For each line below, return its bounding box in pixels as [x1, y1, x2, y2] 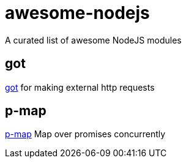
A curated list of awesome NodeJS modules [5, 34, 182, 45]
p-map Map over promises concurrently [5, 129, 166, 140]
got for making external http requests [5, 81, 155, 93]
